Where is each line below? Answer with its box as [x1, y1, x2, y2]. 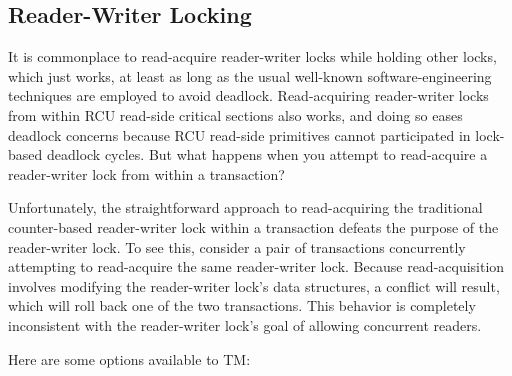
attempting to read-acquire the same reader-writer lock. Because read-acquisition [8, 256, 505, 277]
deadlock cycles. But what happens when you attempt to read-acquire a [46, 144, 488, 165]
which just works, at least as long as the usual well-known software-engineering [8, 65, 492, 86]
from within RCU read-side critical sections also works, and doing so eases [8, 104, 463, 125]
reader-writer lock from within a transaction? [8, 163, 285, 184]
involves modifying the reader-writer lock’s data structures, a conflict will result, [8, 275, 500, 296]
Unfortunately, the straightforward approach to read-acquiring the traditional [8, 197, 483, 218]
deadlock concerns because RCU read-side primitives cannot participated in [8, 124, 471, 145]
